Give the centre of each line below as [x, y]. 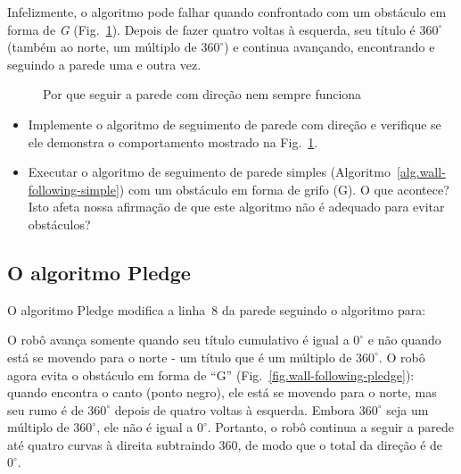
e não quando [404, 340]
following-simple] [74, 189]
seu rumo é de [45, 409]
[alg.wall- [421, 172]
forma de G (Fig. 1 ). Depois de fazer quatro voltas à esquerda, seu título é [211, 29]
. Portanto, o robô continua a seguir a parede [330, 427]
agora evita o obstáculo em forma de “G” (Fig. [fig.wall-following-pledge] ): [211, 374]
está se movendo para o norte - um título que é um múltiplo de [180, 357]
